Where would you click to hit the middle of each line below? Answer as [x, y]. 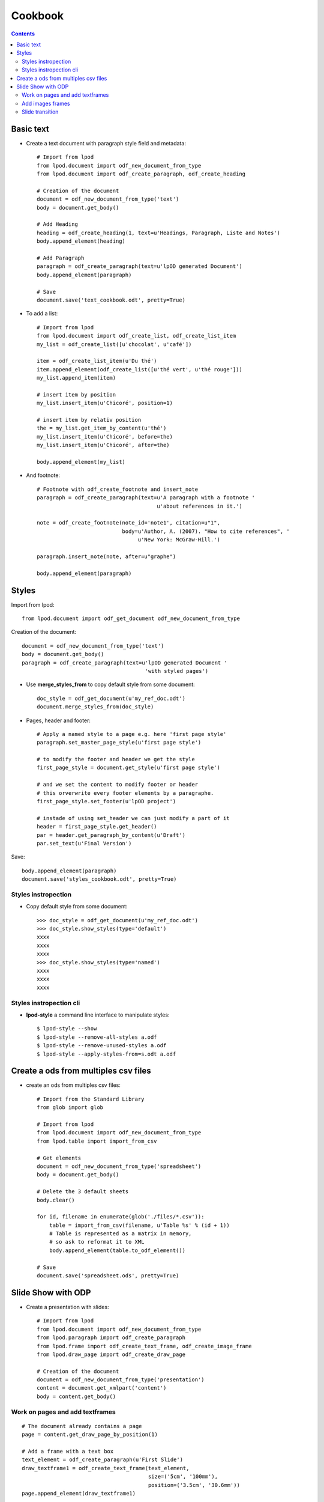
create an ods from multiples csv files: [73, 1085]
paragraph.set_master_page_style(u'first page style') [119, 743]
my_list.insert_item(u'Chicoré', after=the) [103, 445]
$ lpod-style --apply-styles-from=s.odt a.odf [106, 1054]
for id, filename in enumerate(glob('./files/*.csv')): [121, 1217]
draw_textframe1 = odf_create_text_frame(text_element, [106, 1468]
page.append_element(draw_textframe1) [79, 1493]
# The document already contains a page [82, 1426]
